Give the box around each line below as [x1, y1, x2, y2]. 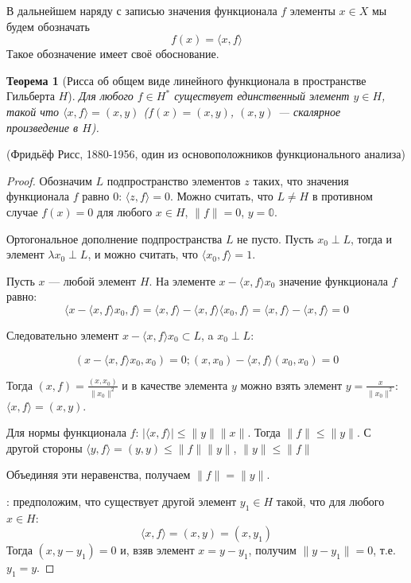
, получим [248, 542, 297, 558]
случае [6, 203, 38, 220]
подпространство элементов [107, 172, 241, 189]
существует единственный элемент [174, 87, 350, 104]
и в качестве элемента [122, 376, 228, 393]
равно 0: [82, 188, 122, 204]
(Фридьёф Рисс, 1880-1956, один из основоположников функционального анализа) [6, 146, 405, 162]
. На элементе [149, 272, 215, 289]
